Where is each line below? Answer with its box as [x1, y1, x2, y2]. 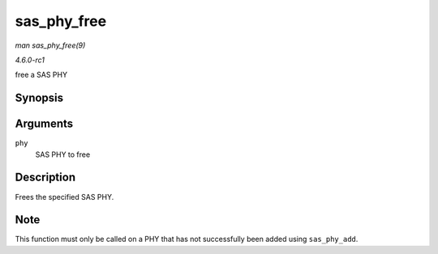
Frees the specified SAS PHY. [15, 192, 114, 201]
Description [15, 171, 76, 184]
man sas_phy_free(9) [15, 40, 86, 50]
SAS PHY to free [35, 150, 91, 159]
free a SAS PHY [15, 70, 68, 80]
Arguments [15, 117, 74, 131]
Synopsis [15, 91, 64, 105]
